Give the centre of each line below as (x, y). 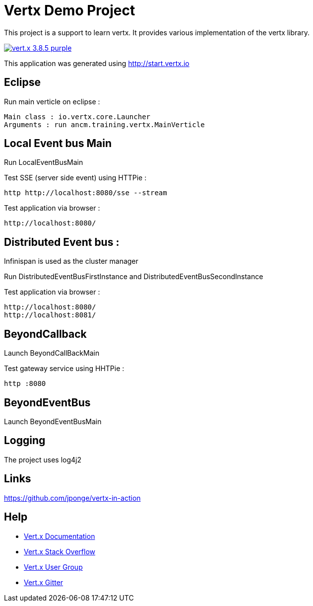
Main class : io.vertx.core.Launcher (77, 116)
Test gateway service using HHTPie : (64, 369)
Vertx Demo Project (70, 10)
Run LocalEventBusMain (44, 162)
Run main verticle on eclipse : (52, 101)
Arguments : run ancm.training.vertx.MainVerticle (104, 124)
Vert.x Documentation (60, 536)
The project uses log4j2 (43, 459)
